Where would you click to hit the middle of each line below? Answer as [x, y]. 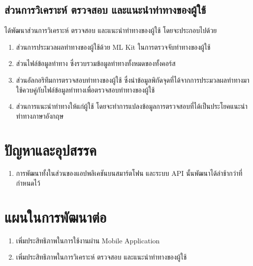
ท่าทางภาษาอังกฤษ [40, 116]
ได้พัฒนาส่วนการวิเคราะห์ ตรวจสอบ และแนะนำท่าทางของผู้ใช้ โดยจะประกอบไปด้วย [111, 30]
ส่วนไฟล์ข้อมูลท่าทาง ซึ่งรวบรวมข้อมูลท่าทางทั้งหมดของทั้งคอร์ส [96, 63]
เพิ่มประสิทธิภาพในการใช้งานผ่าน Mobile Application [88, 240]
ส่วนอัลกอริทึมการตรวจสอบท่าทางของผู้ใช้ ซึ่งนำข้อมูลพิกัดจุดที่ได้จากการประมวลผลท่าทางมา [133, 80]
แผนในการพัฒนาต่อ [56, 216]
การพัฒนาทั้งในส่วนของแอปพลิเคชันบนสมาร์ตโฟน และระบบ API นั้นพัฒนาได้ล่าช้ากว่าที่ [129, 173]
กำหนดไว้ [28, 183]
